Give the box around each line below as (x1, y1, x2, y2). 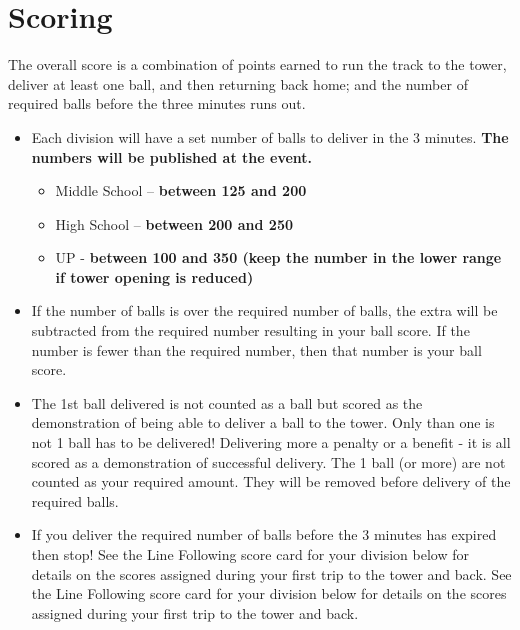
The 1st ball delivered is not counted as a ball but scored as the (31, 392, 423, 413)
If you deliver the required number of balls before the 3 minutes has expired (31, 524, 497, 545)
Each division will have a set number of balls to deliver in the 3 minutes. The (31, 126, 509, 147)
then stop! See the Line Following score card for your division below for (31, 544, 469, 564)
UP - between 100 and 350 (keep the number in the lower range (55, 247, 502, 268)
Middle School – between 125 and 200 (55, 180, 307, 201)
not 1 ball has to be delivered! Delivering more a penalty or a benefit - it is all (31, 432, 511, 453)
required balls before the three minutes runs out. (8, 93, 306, 114)
